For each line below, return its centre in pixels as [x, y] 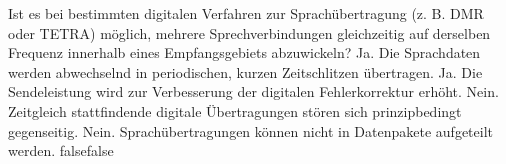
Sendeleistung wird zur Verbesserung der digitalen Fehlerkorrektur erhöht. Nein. [253, 91]
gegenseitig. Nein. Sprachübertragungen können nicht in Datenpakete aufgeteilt [251, 130]
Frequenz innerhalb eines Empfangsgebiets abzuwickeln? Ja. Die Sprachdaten [244, 52]
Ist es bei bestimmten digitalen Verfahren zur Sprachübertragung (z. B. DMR [246, 13]
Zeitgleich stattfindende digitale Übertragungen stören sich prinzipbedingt [235, 110]
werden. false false [61, 150]
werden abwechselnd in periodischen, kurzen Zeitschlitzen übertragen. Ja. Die [245, 71]
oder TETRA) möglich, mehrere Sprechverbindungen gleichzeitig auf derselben [249, 32]
